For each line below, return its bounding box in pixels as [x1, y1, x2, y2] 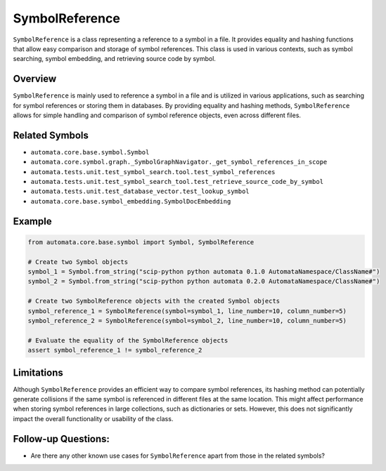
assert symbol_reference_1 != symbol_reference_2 [27, 346, 202, 354]
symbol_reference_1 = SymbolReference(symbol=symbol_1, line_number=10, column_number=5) [27, 307, 347, 315]
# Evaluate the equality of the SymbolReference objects [27, 336, 229, 344]
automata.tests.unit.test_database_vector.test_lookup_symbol [30, 187, 250, 196]
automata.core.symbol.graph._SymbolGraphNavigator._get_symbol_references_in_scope [30, 158, 328, 166]
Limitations [13, 366, 63, 378]
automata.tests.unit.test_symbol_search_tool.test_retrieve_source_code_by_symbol [30, 178, 323, 186]
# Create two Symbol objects [27, 258, 129, 266]
